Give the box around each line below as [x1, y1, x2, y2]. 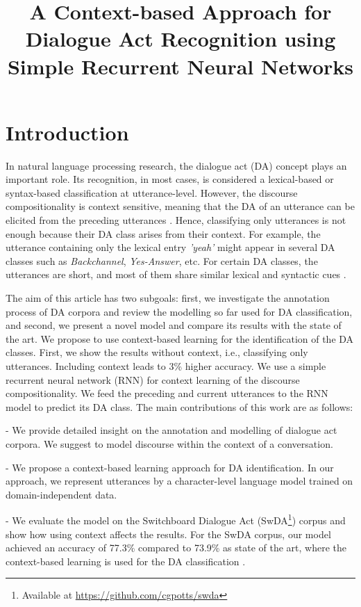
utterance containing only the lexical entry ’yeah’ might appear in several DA [6, 240, 335, 254]
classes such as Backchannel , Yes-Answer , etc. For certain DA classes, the [6, 253, 318, 268]
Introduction [6, 118, 129, 146]
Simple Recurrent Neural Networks [7, 51, 354, 80]
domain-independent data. [6, 487, 117, 501]
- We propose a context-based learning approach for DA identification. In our [6, 460, 334, 474]
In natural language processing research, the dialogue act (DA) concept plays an [6, 158, 347, 172]
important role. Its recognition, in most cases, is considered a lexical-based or [6, 172, 334, 186]
